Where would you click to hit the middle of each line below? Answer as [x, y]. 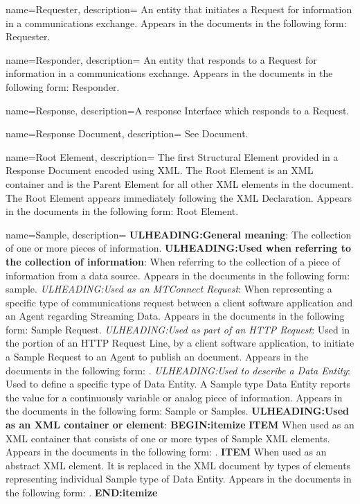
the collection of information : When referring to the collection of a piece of [173, 261]
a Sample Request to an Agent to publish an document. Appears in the [157, 357]
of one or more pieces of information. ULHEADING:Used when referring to [179, 248]
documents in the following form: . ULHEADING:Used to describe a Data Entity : [178, 370]
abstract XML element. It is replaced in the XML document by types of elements [178, 465]
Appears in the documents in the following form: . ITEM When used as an [166, 452]
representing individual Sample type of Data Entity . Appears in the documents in [179, 479]
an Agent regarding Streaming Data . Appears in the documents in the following [175, 316]
